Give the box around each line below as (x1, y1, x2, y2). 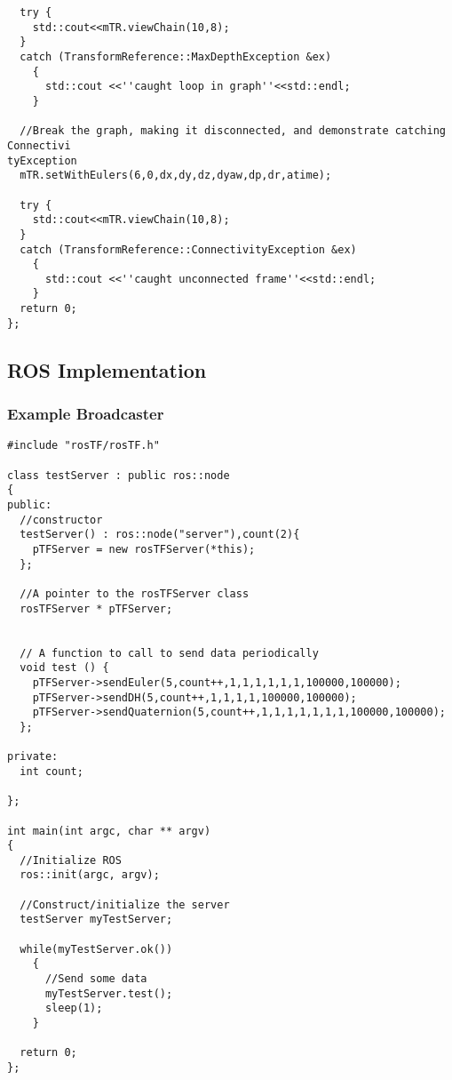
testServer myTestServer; (20, 913, 173, 926)
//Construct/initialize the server (20, 898, 230, 911)
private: (7, 750, 59, 764)
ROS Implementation (7, 356, 207, 383)
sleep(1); (44, 1002, 103, 1015)
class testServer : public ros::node (7, 468, 230, 482)
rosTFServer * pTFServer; (20, 602, 173, 615)
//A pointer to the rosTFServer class (20, 588, 250, 600)
